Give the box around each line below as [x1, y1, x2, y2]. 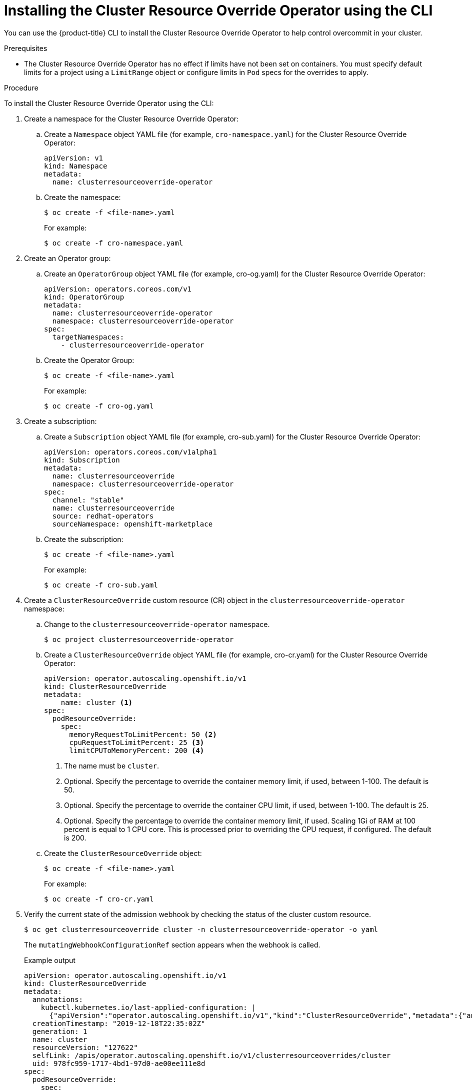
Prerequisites [4, 43, 47, 52]
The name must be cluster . [64, 761, 159, 770]
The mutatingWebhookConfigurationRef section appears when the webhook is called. [24, 940, 320, 949]
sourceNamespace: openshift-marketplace [52, 519, 213, 528]
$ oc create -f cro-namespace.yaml [44, 238, 183, 247]
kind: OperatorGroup [44, 292, 124, 301]
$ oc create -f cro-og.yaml [44, 401, 154, 410]
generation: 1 [32, 1027, 87, 1035]
